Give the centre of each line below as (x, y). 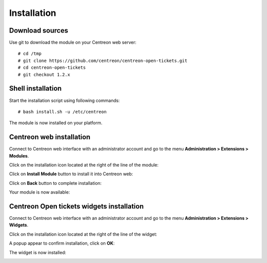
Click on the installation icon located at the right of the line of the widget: (83, 234)
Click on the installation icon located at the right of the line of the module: (84, 165)
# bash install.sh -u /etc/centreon (62, 112)
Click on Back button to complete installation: (55, 183)
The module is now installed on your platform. (56, 123)
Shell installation (35, 88)
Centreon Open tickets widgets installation (76, 206)
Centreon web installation (50, 137)
